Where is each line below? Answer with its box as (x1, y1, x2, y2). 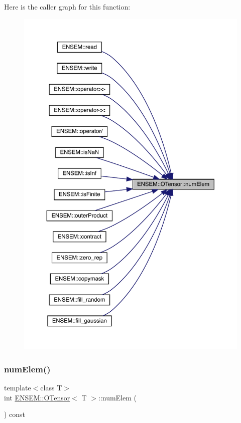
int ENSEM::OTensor (4, 392, 70, 402)
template (4, 382, 31, 393)
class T (40, 382, 62, 393)
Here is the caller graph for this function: (4, 2, 131, 12)
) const (4, 409, 26, 419)
